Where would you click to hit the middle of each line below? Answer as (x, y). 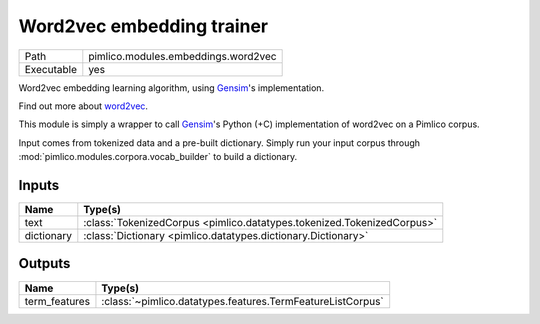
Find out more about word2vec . (83, 106)
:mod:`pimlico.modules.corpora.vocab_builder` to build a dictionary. (158, 157)
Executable (50, 69)
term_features (57, 301)
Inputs (39, 185)
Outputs (44, 263)
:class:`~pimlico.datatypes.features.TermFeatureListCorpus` (242, 301)
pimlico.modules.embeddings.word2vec (182, 56)
